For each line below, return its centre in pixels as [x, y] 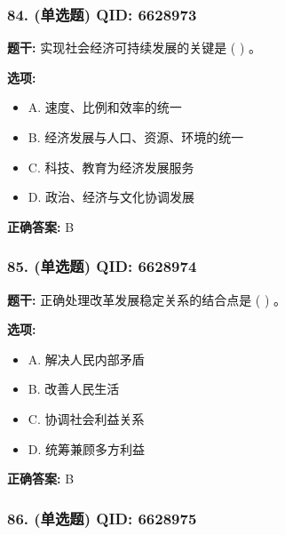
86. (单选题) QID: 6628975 [102, 518]
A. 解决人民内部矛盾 [86, 359]
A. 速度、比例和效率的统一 [105, 107]
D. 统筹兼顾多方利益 [87, 448]
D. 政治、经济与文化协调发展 [111, 197]
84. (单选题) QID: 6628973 [102, 14]
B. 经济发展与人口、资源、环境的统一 [136, 137]
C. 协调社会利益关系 [86, 418]
